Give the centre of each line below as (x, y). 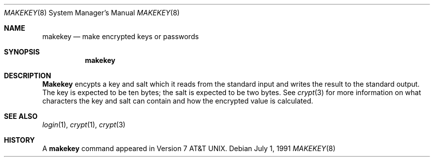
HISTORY (20, 140)
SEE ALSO (21, 116)
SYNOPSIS (22, 52)
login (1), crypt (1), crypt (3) (84, 125)
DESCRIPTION (28, 76)
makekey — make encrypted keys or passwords (121, 36)
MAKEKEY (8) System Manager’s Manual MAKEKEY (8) (92, 13)
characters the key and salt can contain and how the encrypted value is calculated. (178, 101)
